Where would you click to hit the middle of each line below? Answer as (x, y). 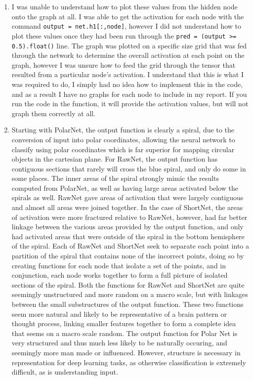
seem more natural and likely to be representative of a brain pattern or (119, 314)
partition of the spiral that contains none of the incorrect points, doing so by (128, 256)
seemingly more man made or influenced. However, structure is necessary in (126, 352)
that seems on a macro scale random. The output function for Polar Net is (125, 333)
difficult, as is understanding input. (65, 372)
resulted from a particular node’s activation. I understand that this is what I (128, 74)
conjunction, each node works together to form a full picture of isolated (120, 275)
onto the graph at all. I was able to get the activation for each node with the (128, 16)
